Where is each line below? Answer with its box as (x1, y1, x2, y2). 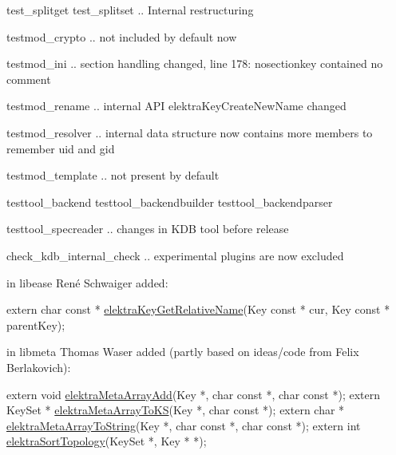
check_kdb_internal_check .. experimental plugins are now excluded (6, 247, 344, 263)
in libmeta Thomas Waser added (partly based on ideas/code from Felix (6, 343, 359, 360)
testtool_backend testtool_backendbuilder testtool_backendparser (6, 193, 333, 210)
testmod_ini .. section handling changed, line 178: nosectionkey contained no (6, 55, 383, 72)
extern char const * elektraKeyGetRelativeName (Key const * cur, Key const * (6, 301, 390, 318)
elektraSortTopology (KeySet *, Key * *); (6, 433, 207, 449)
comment (6, 70, 51, 87)
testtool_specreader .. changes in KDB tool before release (6, 220, 289, 237)
